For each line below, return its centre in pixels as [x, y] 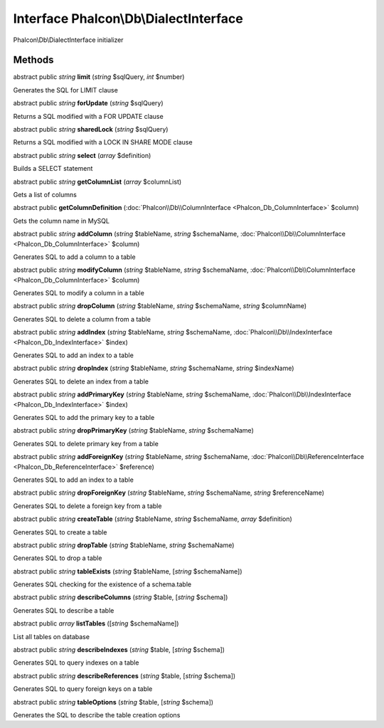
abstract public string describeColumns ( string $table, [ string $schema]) [121, 597]
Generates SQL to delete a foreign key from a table [87, 506]
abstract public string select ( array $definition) [82, 155]
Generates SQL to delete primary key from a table [86, 443]
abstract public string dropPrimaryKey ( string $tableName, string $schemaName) [133, 431]
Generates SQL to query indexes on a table [76, 663]
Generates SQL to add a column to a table [74, 257]
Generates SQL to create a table [60, 532]
